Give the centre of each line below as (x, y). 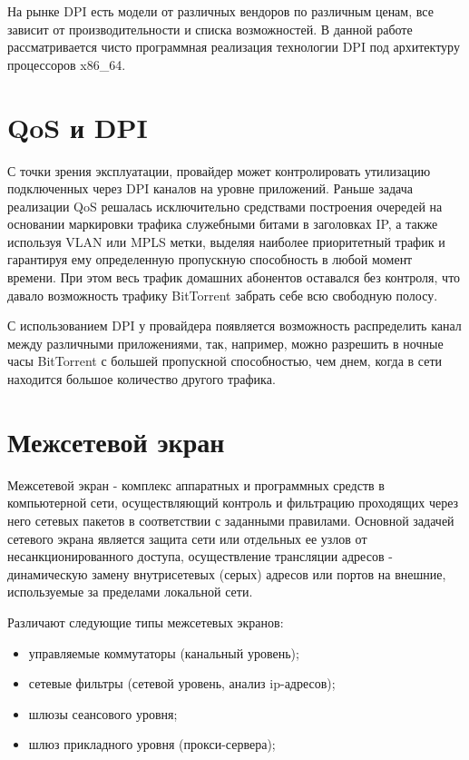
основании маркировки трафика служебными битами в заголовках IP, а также (223, 224)
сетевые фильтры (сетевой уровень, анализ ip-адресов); (182, 683)
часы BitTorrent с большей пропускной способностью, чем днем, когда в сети (225, 361)
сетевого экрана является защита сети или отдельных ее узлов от (187, 538)
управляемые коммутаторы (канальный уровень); (164, 652)
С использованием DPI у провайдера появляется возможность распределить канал (234, 326)
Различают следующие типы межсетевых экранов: (146, 622)
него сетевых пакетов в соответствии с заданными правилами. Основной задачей (231, 520)
